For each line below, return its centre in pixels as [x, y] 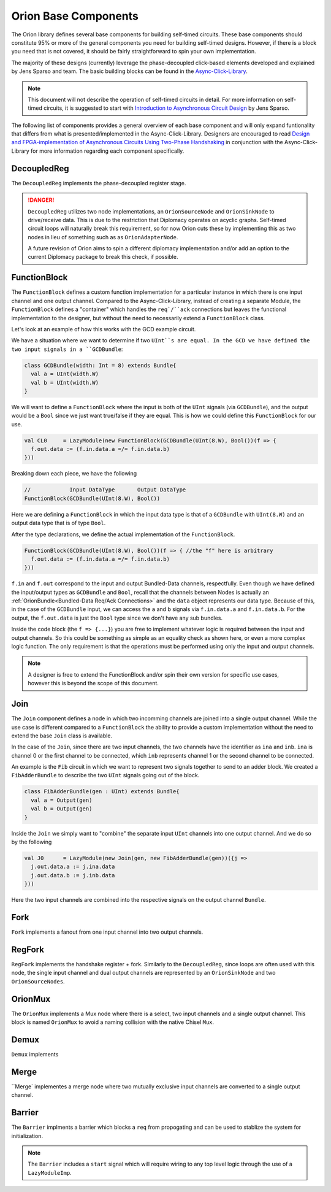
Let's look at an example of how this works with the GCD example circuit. [104, 329]
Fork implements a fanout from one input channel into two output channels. [107, 932]
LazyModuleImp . [50, 1172]
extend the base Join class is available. [62, 736]
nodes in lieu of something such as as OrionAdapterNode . [103, 237]
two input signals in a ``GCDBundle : [67, 349]
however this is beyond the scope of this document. [93, 683]
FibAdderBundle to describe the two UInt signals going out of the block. [105, 775]
